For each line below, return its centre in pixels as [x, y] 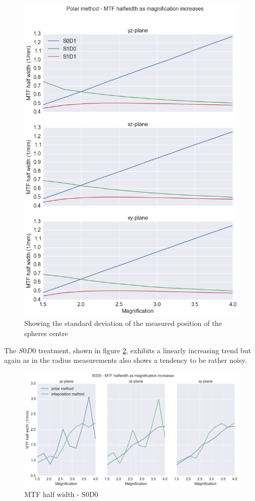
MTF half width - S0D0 [61, 494]
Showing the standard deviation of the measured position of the [123, 323]
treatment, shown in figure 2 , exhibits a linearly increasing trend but [145, 350]
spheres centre [46, 333]
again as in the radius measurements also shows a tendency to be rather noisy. [125, 360]
